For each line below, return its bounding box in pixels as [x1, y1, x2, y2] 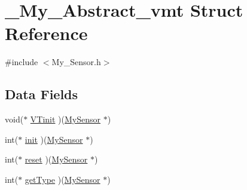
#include [5, 56, 38, 68]
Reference [5, 21, 88, 45]
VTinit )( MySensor [30, 113, 101, 125]
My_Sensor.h [51, 56, 101, 68]
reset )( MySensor [25, 153, 88, 166]
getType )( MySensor [25, 173, 100, 185]
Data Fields [5, 85, 78, 103]
